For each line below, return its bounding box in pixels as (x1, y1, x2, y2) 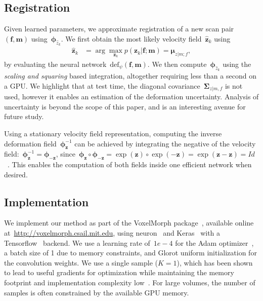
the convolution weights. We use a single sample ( (4, 257, 158, 268)
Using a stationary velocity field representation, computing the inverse (4, 128, 222, 138)
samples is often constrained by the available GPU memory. (4, 287, 189, 297)
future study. (4, 111, 44, 122)
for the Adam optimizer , (175, 237, 254, 248)
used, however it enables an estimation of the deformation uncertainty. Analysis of (4, 91, 259, 102)
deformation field (4, 138, 57, 148)
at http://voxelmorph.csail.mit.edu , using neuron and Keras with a (4, 228, 221, 238)
